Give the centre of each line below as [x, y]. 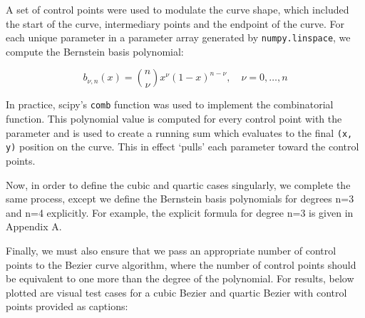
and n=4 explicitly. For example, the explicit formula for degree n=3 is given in [180, 212]
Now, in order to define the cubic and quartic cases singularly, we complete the [178, 184]
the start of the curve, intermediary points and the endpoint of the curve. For [175, 23]
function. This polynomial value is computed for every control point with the [174, 119]
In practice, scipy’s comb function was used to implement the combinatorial [170, 104]
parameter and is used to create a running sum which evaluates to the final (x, [179, 132]
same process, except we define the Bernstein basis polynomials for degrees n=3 [180, 199]
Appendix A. [34, 226]
